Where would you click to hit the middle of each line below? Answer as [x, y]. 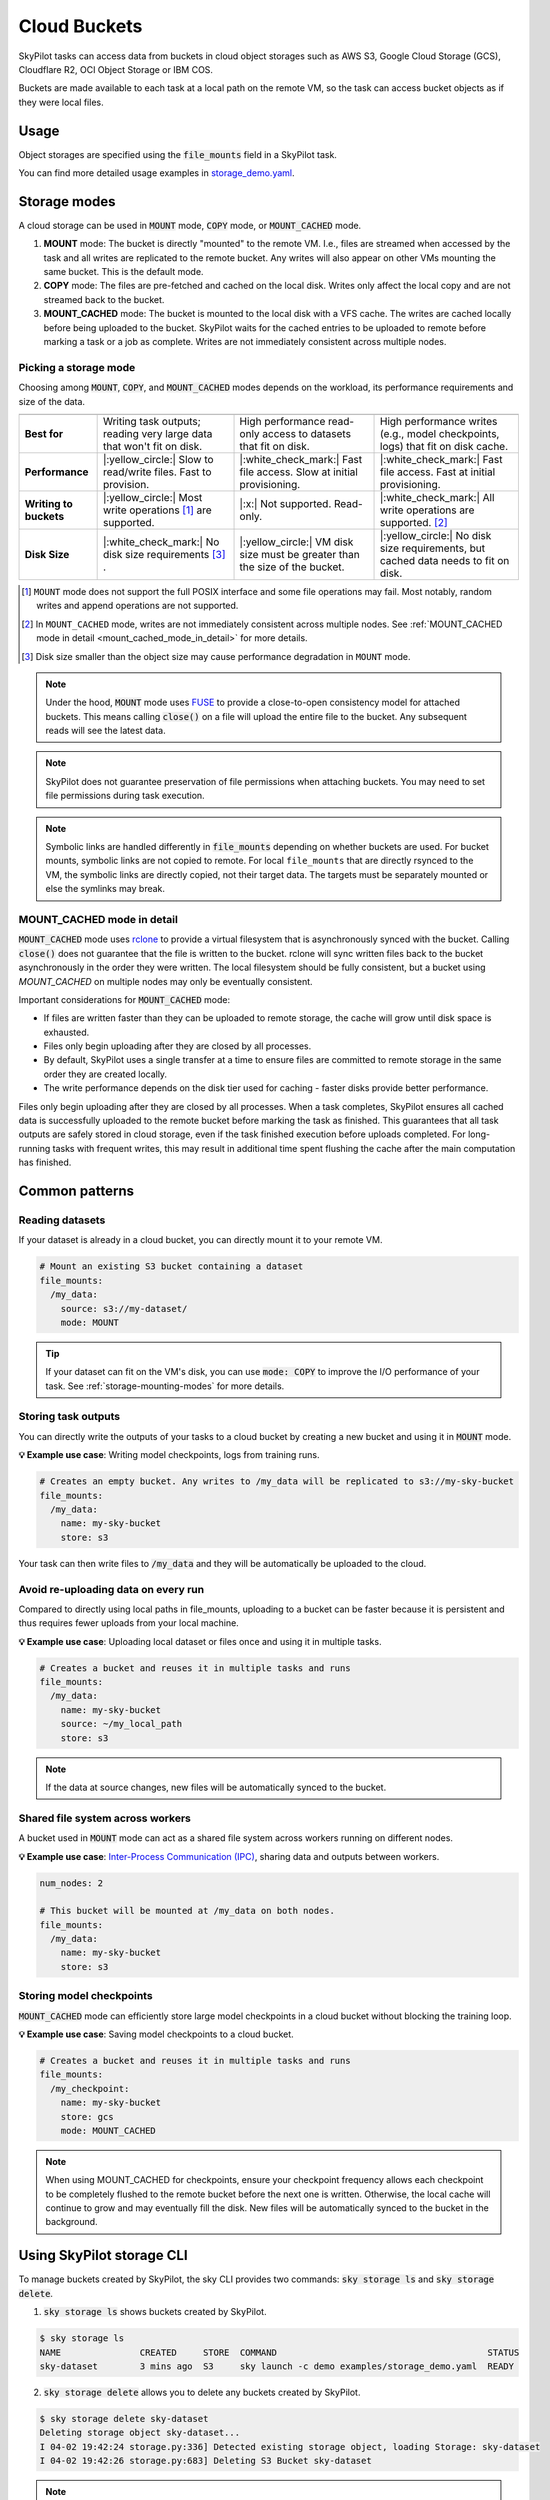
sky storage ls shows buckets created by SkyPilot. [155, 2312]
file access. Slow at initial [299, 472]
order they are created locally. [105, 1074]
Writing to [49, 503]
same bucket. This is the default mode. [123, 272]
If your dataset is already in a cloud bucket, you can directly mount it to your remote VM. [200, 1240]
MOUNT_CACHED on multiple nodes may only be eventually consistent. [166, 981]
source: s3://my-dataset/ [124, 1308]
